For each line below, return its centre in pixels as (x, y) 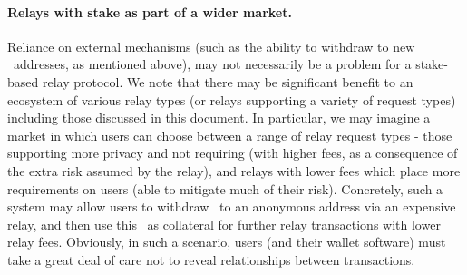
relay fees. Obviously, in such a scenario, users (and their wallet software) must (227, 242)
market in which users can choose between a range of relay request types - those (230, 135)
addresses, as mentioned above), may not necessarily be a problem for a (212, 64)
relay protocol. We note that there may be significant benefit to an (228, 81)
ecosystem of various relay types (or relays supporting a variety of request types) (232, 99)
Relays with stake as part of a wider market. (150, 11)
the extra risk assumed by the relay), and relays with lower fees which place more (234, 170)
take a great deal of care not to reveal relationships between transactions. (211, 259)
